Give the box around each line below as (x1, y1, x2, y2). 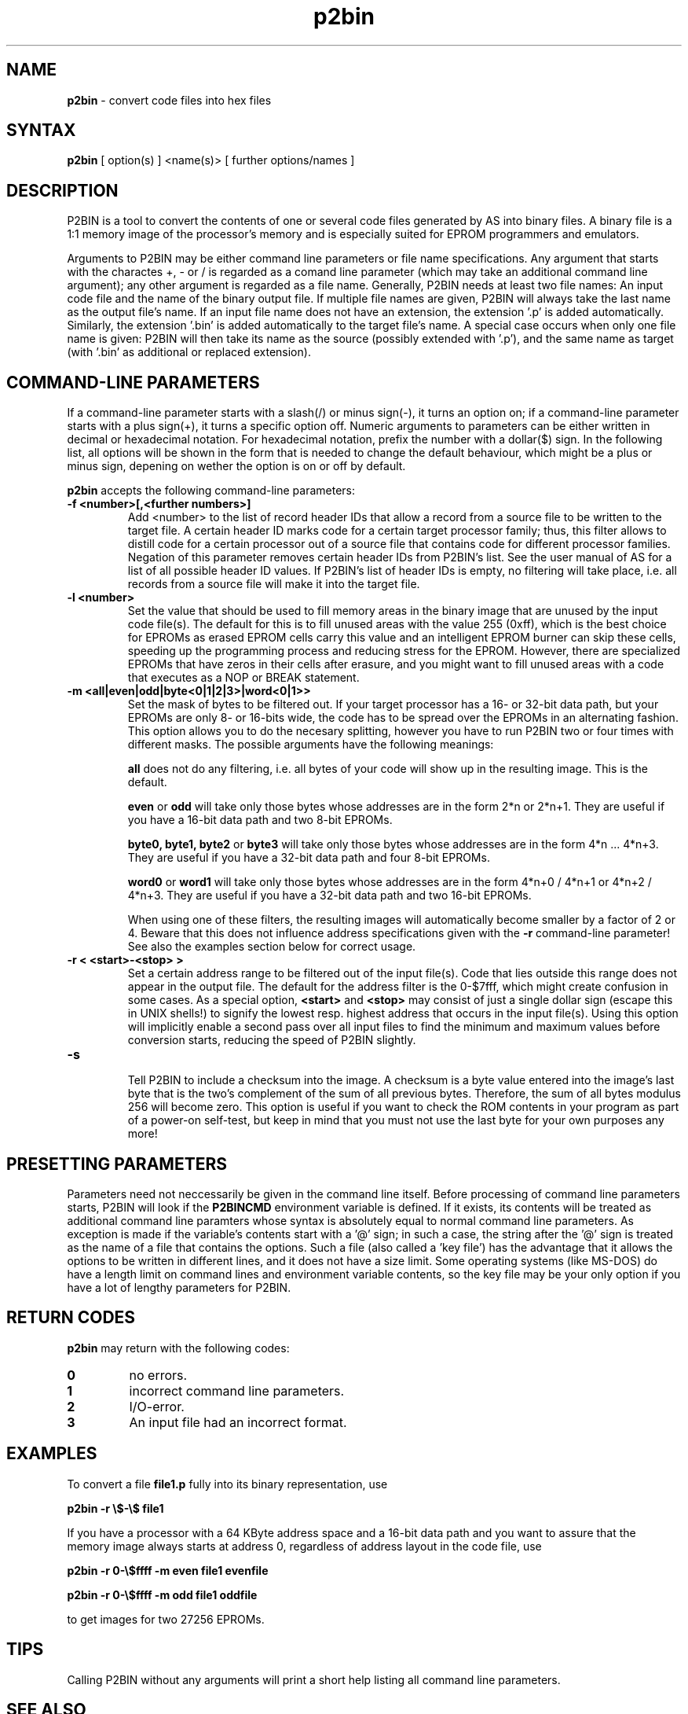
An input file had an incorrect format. (129, 1414, 347, 1430)
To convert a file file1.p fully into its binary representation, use (67, 1477, 388, 1491)
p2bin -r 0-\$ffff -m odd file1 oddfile (67, 1587, 258, 1602)
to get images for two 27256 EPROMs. (67, 1612, 265, 1626)
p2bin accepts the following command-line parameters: (67, 484, 356, 498)
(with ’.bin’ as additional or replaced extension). (67, 345, 311, 359)
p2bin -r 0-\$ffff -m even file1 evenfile (67, 1563, 269, 1577)
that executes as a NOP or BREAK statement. (127, 671, 360, 685)
